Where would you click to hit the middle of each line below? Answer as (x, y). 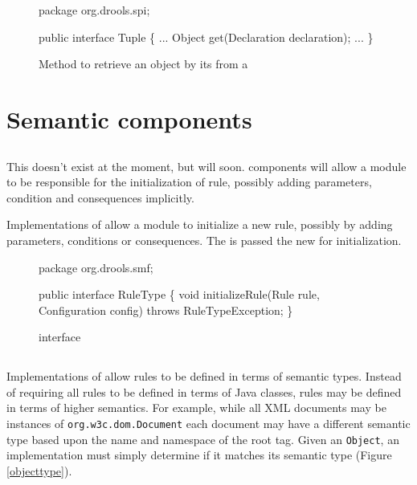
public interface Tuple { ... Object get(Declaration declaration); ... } (206, 37)
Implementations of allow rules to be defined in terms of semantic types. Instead (204, 376)
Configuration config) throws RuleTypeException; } (166, 310)
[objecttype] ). (39, 470)
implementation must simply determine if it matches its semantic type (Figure (199, 455)
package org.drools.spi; (94, 10)
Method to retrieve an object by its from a (143, 64)
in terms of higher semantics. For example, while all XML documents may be (196, 408)
